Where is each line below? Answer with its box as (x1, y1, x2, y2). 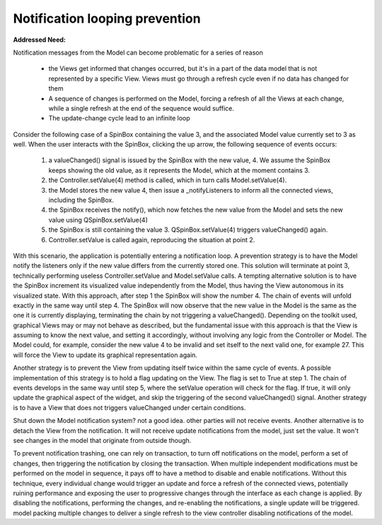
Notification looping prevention (13, 11, 201, 26)
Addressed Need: (13, 35, 66, 44)
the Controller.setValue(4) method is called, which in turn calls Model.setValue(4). (48, 176, 287, 184)
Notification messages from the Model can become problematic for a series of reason (13, 48, 263, 57)
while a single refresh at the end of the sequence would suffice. (48, 103, 235, 113)
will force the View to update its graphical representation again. (13, 351, 198, 359)
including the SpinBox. (48, 196, 115, 205)
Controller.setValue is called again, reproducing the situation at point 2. (48, 235, 255, 244)
